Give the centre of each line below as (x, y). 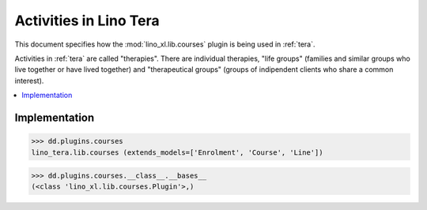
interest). (29, 81)
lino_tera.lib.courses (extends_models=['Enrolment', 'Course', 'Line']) (177, 152)
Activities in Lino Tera (87, 21)
